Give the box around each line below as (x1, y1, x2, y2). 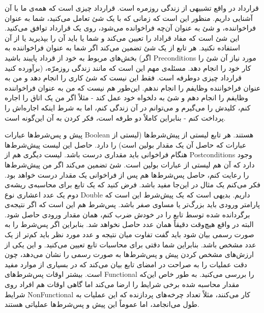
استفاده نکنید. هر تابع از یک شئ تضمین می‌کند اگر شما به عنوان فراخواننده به (5, 42, 240, 53)
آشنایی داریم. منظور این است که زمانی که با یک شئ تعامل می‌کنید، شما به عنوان (5, 12, 253, 23)
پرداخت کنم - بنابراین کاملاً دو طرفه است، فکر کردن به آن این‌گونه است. (5, 112, 226, 123)
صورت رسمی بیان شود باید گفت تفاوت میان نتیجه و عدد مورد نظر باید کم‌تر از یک (5, 229, 254, 240)
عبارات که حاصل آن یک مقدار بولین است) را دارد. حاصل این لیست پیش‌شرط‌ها (5, 139, 247, 150)
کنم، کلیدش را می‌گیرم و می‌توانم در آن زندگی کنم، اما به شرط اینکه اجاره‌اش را (5, 102, 251, 112)
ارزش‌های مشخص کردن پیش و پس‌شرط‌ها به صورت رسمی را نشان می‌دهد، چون (5, 249, 254, 260)
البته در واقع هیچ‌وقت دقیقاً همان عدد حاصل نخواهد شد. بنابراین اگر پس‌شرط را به (5, 219, 254, 230)
